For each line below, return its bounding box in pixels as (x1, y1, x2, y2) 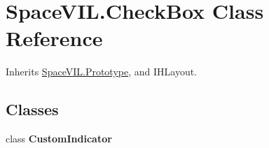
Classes (6, 98, 59, 120)
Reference (6, 24, 103, 52)
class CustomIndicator (6, 131, 112, 146)
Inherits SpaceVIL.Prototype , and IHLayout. (6, 64, 198, 79)
